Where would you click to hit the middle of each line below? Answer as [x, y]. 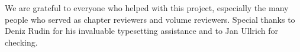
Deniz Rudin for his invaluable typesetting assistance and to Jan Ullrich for [141, 31]
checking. [21, 42]
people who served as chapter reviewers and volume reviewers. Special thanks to [150, 19]
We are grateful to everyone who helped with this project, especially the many [147, 8]
